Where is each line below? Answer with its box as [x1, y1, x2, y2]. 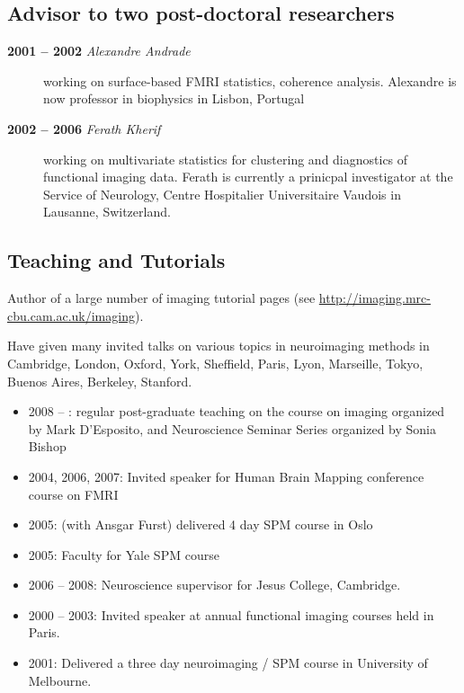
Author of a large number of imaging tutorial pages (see [7, 289, 316, 307]
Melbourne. [28, 671, 92, 689]
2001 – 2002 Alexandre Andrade [7, 41, 191, 60]
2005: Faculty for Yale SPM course [28, 545, 219, 564]
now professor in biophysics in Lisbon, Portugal [43, 89, 305, 108]
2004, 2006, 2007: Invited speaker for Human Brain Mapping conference [28, 466, 424, 485]
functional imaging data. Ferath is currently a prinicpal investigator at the [43, 167, 453, 186]
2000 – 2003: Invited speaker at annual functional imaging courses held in [28, 605, 434, 624]
